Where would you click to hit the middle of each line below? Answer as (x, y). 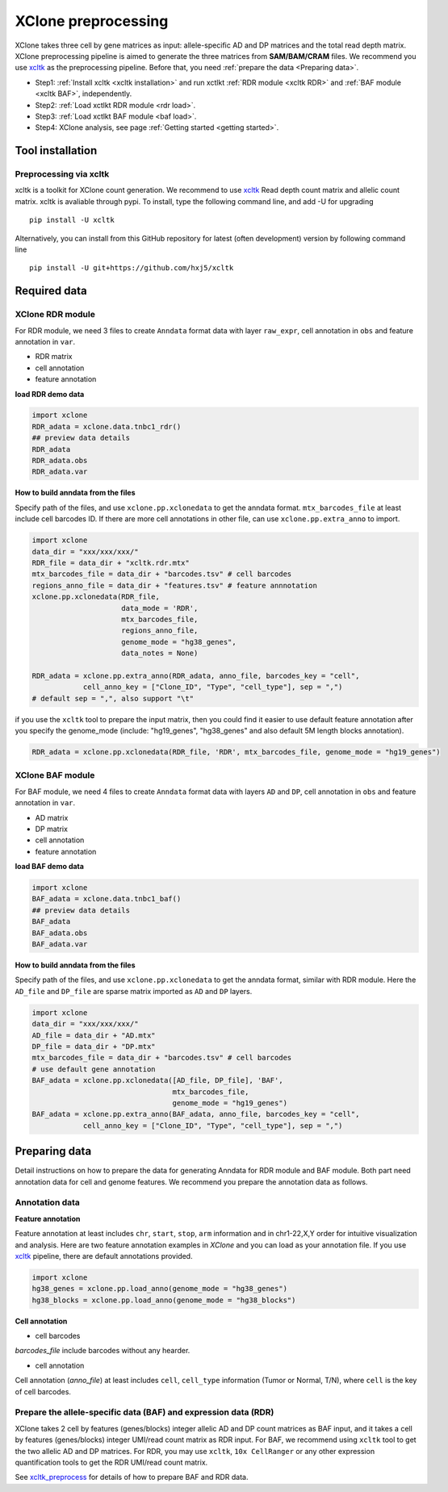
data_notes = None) (160, 653)
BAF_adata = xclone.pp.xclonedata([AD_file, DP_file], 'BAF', (157, 1080)
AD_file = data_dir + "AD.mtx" (94, 1035)
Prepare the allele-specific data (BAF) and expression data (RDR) (144, 1412)
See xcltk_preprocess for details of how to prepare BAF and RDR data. (132, 1477)
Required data (51, 291)
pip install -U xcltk (72, 220)
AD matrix (52, 817)
